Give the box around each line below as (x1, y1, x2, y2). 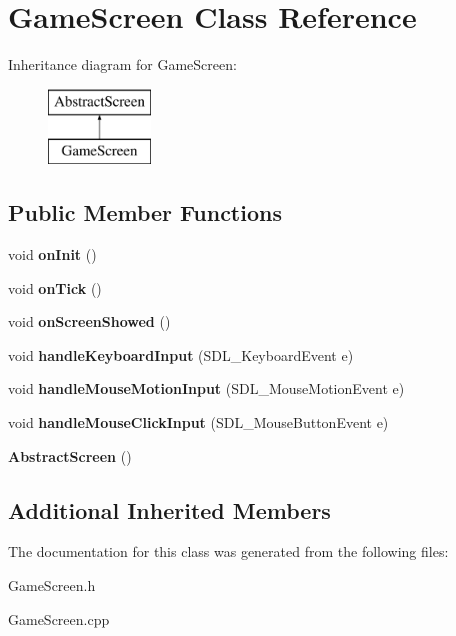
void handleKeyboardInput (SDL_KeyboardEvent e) (8, 344, 354, 365)
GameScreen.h (8, 575, 96, 596)
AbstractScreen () (8, 445, 132, 466)
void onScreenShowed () (8, 311, 171, 332)
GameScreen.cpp (8, 608, 110, 629)
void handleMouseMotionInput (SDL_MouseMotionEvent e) (8, 378, 405, 399)
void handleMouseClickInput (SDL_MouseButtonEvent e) (8, 412, 389, 433)
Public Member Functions (8, 197, 282, 228)
